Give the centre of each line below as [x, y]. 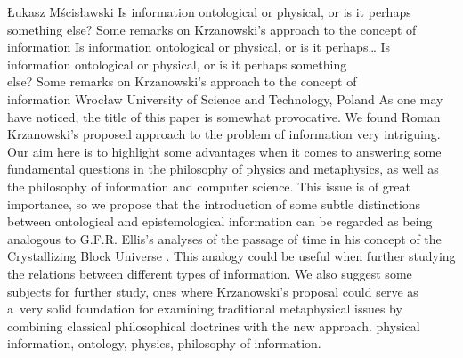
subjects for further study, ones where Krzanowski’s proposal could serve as [213, 291]
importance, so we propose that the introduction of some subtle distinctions [214, 203]
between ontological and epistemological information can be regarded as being [220, 221]
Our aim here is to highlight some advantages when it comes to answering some [224, 151]
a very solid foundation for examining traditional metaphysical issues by [205, 309]
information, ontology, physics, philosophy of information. [164, 343]
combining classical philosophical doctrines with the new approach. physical [214, 325]
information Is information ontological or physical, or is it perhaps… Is [199, 47]
